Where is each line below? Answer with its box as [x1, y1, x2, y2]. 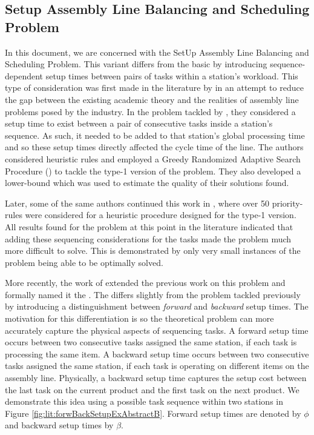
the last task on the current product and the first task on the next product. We [5, 383, 299, 396]
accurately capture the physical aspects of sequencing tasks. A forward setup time [5, 324, 309, 336]
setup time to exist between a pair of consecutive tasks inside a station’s [5, 117, 273, 130]
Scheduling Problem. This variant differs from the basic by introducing [5, 58, 267, 70]
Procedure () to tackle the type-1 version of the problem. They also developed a [5, 164, 301, 177]
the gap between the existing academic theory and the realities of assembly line [5, 93, 299, 105]
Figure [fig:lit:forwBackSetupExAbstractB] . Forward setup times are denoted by [5, 407, 301, 419]
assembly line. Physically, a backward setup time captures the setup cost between [5, 371, 307, 384]
